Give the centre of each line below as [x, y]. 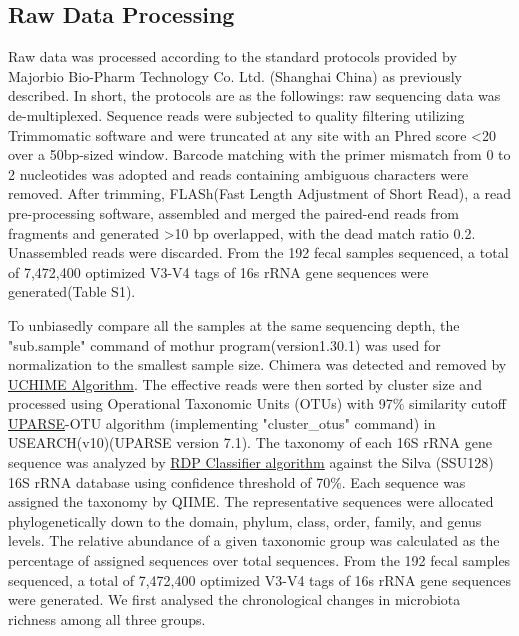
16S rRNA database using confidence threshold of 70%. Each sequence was [237, 481]
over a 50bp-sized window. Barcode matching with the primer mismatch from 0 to [259, 154]
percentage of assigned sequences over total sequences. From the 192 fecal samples [259, 560]
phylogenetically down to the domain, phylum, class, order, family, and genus [245, 520]
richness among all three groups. [107, 618]
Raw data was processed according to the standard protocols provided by [232, 56]
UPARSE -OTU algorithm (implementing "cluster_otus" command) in [222, 422]
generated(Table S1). [72, 291]
